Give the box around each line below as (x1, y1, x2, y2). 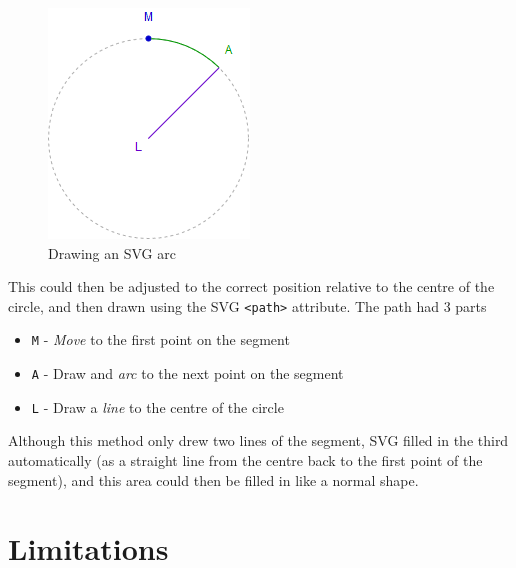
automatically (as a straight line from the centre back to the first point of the (8, 450, 483, 470)
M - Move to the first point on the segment (31, 329, 290, 350)
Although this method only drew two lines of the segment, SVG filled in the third (8, 430, 509, 451)
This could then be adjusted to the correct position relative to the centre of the (8, 276, 495, 297)
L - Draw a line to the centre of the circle (31, 396, 284, 417)
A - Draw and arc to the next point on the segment (31, 363, 344, 384)
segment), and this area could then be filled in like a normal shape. (8, 469, 419, 490)
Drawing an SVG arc (48, 242, 176, 263)
